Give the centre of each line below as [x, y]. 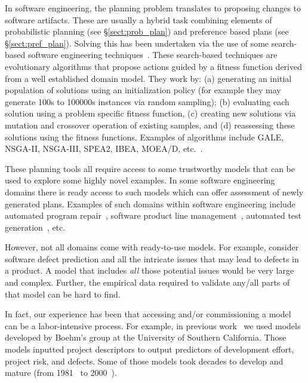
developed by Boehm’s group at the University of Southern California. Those [146, 337]
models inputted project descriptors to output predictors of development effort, [150, 349]
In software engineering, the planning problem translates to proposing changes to [153, 8]
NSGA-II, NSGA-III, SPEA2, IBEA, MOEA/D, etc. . [104, 148]
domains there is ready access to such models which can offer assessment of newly [154, 192]
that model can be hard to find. [63, 294]
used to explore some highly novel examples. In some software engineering [140, 180]
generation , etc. [35, 227]
